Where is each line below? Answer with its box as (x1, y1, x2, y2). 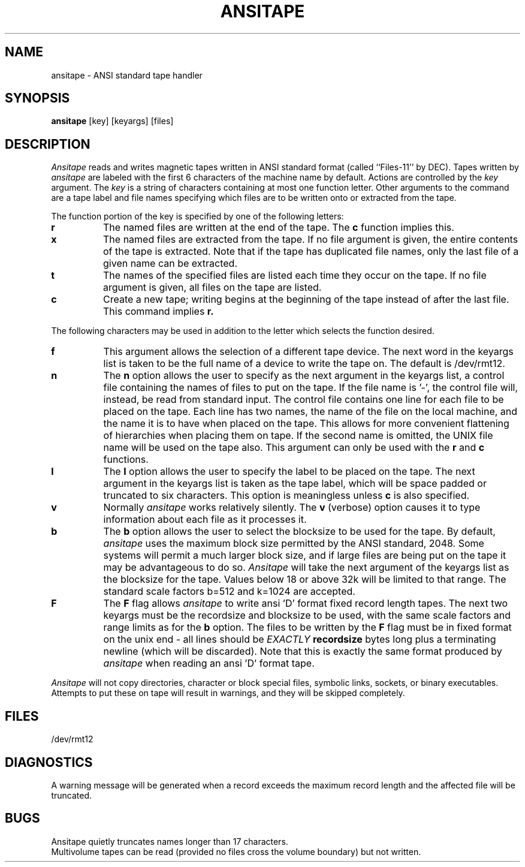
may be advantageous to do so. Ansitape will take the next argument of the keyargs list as (103, 561, 509, 574)
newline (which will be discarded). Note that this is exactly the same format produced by (103, 645, 502, 658)
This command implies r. (103, 305, 214, 318)
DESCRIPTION (5, 136, 90, 152)
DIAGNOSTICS (5, 754, 93, 770)
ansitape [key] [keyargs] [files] (51, 116, 174, 127)
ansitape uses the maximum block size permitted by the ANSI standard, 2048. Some (103, 537, 484, 550)
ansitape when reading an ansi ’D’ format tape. (103, 657, 315, 670)
